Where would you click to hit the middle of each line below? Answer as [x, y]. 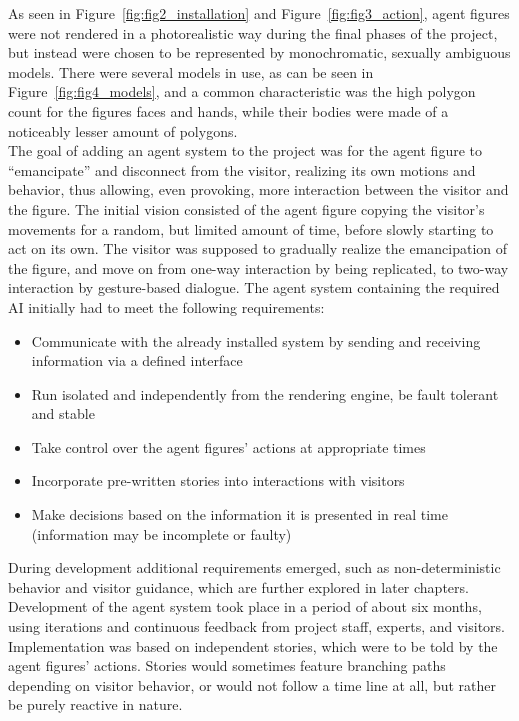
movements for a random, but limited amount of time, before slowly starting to [251, 228]
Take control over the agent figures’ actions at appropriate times [228, 446]
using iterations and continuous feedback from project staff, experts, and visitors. [256, 626]
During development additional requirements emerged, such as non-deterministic [254, 567]
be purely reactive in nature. [95, 704]
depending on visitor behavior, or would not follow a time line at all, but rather [252, 684]
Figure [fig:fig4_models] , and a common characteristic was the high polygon [242, 91]
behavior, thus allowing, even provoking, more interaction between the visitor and [258, 189]
